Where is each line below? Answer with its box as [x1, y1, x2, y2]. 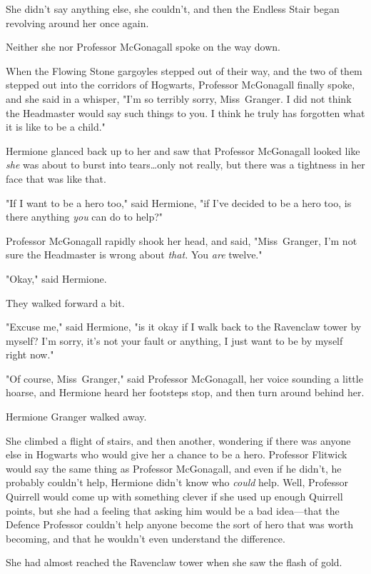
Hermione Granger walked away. [6, 409, 147, 424]
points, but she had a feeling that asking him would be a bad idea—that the [6, 503, 340, 518]
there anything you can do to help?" [6, 209, 163, 224]
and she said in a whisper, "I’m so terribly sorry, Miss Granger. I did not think [6, 91, 352, 106]
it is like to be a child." [6, 119, 106, 134]
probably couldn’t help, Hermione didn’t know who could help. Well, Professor [6, 475, 349, 490]
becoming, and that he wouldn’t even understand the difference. [6, 530, 285, 545]
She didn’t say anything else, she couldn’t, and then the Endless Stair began [6, 1, 340, 16]
